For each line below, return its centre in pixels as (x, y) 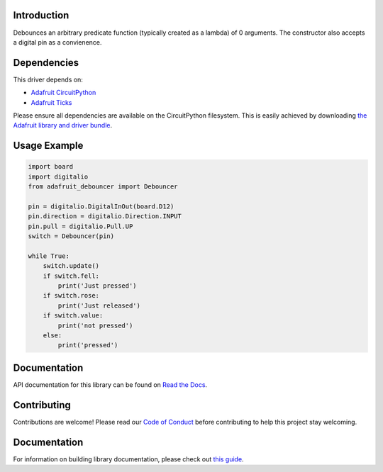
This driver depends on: (48, 79)
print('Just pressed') (98, 286)
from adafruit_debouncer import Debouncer (103, 187)
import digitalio (58, 176)
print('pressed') (88, 345)
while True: (49, 256)
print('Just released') (99, 305)
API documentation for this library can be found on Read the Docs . (110, 384)
